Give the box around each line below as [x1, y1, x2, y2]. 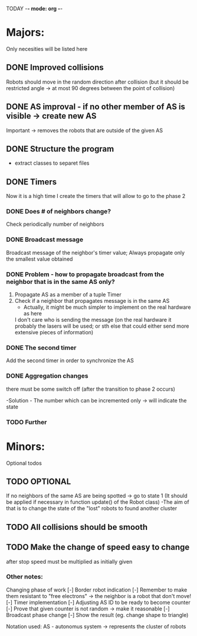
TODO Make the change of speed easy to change [6, 542, 190, 552]
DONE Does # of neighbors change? [6, 207, 111, 216]
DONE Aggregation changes [6, 372, 88, 380]
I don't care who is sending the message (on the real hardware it [14, 317, 172, 324]
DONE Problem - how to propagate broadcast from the [6, 270, 165, 278]
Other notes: [6, 573, 43, 581]
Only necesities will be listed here [6, 45, 88, 52]
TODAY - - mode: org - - [6, 5, 63, 12]
